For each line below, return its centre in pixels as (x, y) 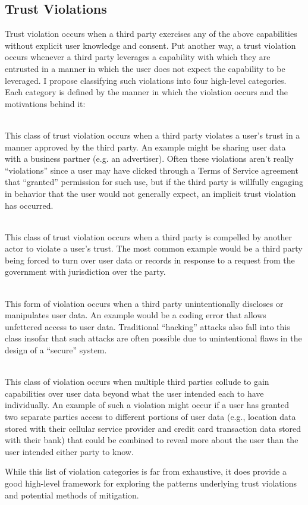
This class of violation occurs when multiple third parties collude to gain (137, 382)
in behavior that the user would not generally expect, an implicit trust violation (150, 193)
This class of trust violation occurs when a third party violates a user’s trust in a (153, 135)
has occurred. (29, 205)
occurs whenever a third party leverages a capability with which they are (138, 57)
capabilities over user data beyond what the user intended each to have (134, 393)
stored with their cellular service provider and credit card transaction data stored (153, 428)
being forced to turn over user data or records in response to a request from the (150, 260)
